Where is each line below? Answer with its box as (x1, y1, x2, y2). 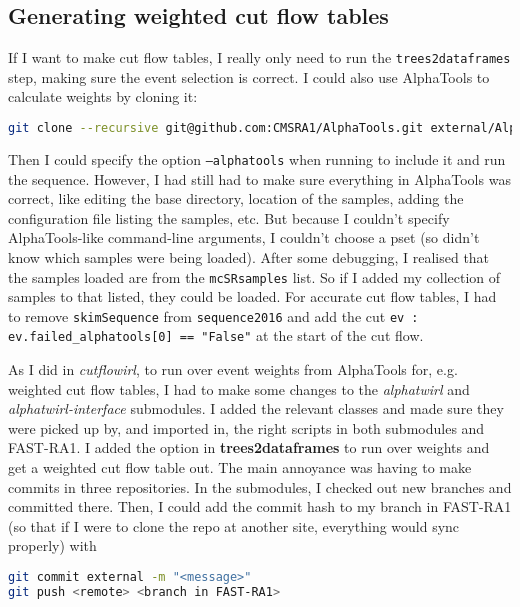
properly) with (8, 535, 97, 556)
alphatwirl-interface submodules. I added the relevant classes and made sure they (8, 398, 504, 419)
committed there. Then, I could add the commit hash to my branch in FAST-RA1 (8, 496, 512, 517)
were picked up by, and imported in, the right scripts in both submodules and (8, 417, 485, 438)
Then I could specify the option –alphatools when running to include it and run (8, 148, 506, 169)
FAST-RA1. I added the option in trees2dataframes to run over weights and (8, 437, 490, 458)
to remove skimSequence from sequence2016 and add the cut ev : (8, 305, 419, 326)
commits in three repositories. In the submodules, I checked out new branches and (8, 476, 512, 497)
